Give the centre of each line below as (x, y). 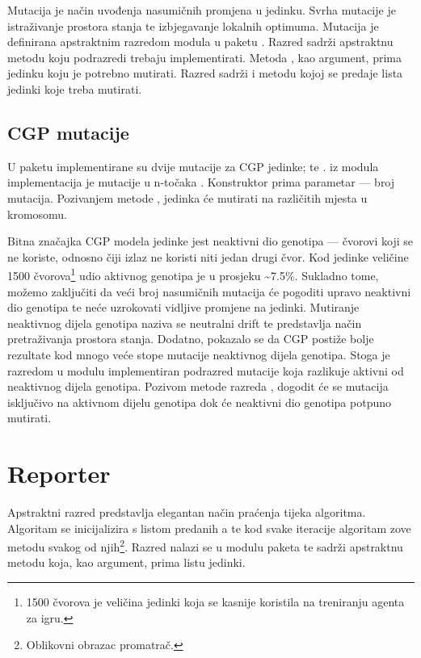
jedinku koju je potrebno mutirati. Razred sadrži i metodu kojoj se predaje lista (205, 73)
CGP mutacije (68, 132)
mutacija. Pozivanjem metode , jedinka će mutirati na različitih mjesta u (187, 197)
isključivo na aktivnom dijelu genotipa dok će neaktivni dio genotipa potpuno (199, 402)
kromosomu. (38, 214)
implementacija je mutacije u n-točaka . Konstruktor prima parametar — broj (201, 182)
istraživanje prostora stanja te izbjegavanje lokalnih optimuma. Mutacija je (193, 25)
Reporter (59, 474)
